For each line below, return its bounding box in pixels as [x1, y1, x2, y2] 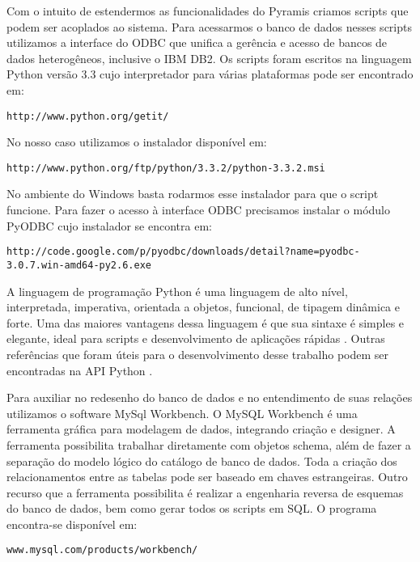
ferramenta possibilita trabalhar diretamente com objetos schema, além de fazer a [6, 436, 411, 453]
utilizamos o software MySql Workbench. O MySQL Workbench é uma [6, 404, 358, 421]
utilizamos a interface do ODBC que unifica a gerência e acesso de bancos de [6, 34, 388, 51]
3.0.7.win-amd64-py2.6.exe [6, 259, 151, 271]
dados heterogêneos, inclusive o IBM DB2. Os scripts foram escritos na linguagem [6, 49, 412, 66]
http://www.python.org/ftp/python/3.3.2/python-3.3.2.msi [6, 162, 325, 174]
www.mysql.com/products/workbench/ [6, 544, 198, 556]
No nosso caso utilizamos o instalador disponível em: [6, 133, 267, 150]
